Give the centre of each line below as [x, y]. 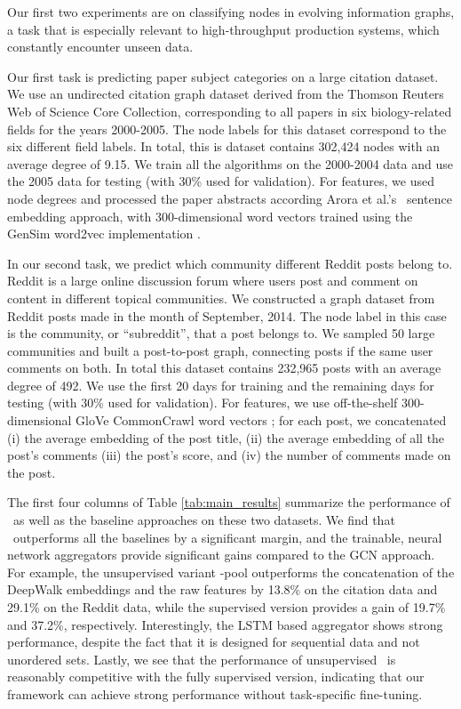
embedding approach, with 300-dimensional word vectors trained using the [210, 216]
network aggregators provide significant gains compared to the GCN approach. [221, 555]
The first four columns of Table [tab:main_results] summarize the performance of [229, 502]
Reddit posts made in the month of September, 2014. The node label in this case [227, 315]
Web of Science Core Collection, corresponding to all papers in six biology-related [230, 111]
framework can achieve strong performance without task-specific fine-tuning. [215, 693]
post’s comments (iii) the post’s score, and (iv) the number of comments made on [229, 455]
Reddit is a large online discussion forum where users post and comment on [213, 281]
